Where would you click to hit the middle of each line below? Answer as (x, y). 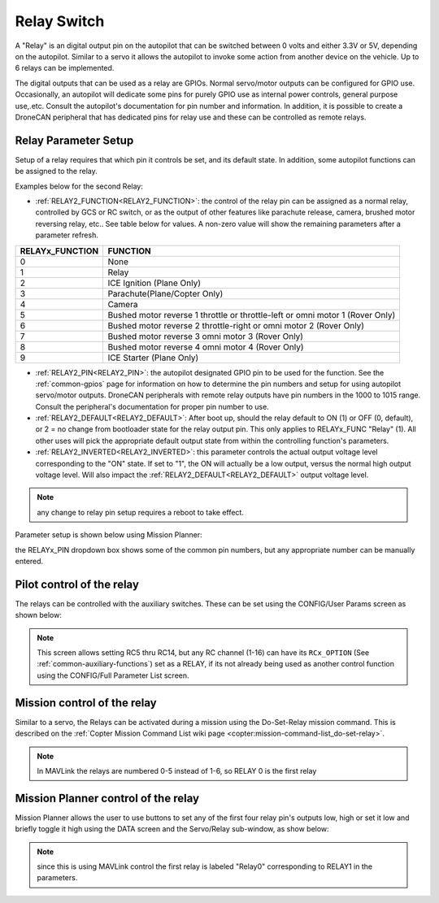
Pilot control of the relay (77, 584)
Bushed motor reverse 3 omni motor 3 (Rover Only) (206, 336)
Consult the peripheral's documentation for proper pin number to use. (152, 406)
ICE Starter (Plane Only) (153, 358)
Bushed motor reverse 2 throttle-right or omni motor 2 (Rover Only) (236, 325)
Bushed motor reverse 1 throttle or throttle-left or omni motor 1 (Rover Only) (252, 315)
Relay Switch (60, 21)
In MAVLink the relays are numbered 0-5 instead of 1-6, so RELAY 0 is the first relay (177, 771)
